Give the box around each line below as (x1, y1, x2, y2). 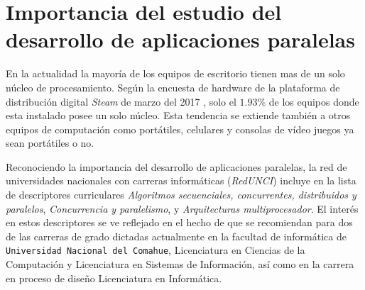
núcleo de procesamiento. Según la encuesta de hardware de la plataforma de (6, 79, 340, 94)
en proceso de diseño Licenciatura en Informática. (6, 270, 222, 285)
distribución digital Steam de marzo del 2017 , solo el (6, 94, 236, 108)
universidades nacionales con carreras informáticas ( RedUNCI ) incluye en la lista (6, 173, 356, 188)
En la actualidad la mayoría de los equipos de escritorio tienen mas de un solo (6, 66, 345, 81)
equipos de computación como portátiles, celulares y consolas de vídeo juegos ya (6, 121, 354, 136)
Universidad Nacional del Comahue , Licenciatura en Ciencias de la (6, 242, 305, 257)
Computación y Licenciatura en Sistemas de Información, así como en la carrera (6, 257, 354, 272)
